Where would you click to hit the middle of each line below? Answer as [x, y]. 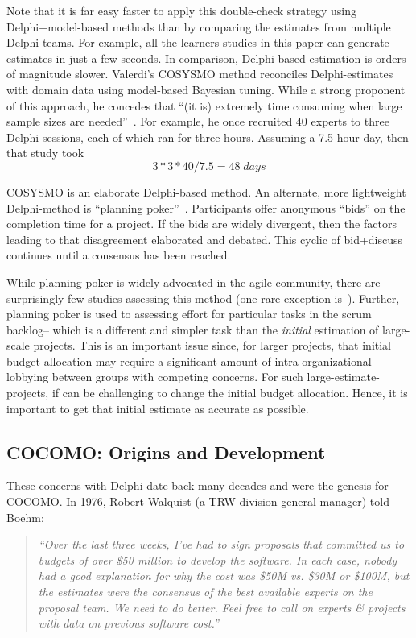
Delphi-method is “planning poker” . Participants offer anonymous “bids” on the [206, 207]
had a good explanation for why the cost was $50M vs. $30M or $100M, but [224, 576]
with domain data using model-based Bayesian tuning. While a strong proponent [206, 89]
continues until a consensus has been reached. [119, 255]
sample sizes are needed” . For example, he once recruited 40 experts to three [198, 121]
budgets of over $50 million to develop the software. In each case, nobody [218, 559]
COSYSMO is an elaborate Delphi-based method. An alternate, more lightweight [206, 191]
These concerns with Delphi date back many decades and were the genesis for [198, 485]
